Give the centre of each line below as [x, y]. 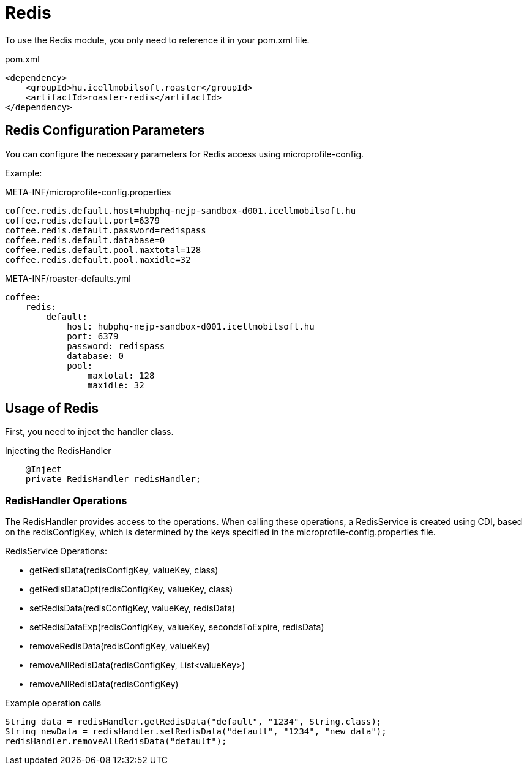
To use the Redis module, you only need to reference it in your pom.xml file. [157, 40]
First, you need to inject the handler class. [89, 432]
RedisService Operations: [56, 551]
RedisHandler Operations [66, 500]
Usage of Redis [52, 409]
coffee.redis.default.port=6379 [82, 220]
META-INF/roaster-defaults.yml [68, 278]
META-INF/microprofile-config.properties [88, 192]
